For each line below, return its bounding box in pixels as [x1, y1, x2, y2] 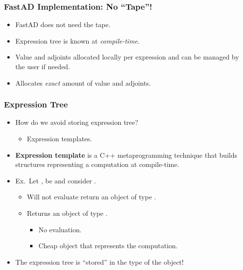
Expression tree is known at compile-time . [15, 35, 140, 45]
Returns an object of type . [27, 208, 108, 218]
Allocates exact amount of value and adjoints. [15, 77, 151, 88]
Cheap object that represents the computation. [38, 240, 178, 251]
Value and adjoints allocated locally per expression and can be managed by [15, 52, 239, 62]
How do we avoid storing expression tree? [15, 117, 138, 127]
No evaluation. [38, 224, 82, 234]
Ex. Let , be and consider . [15, 175, 96, 185]
